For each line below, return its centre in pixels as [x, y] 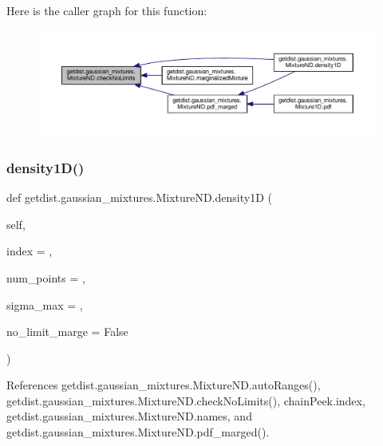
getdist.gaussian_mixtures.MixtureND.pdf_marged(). [138, 432]
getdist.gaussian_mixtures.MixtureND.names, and [129, 416]
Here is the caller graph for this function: [107, 10]
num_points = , [46, 277]
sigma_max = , [45, 304]
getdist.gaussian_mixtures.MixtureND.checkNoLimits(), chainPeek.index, [186, 400]
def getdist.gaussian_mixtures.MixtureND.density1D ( [140, 197]
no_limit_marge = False [67, 332]
